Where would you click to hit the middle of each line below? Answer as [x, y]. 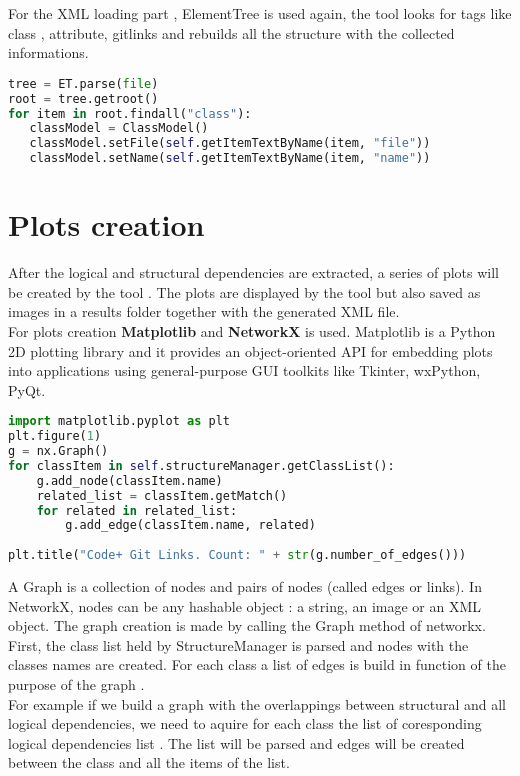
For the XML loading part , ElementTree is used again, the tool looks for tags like [260, 13]
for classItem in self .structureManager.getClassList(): [201, 465]
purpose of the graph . [76, 684]
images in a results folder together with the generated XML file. [204, 311]
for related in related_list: [137, 510]
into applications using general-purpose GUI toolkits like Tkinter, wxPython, [244, 370]
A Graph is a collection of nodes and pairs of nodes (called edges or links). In [245, 586]
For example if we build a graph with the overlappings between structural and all [257, 703]
